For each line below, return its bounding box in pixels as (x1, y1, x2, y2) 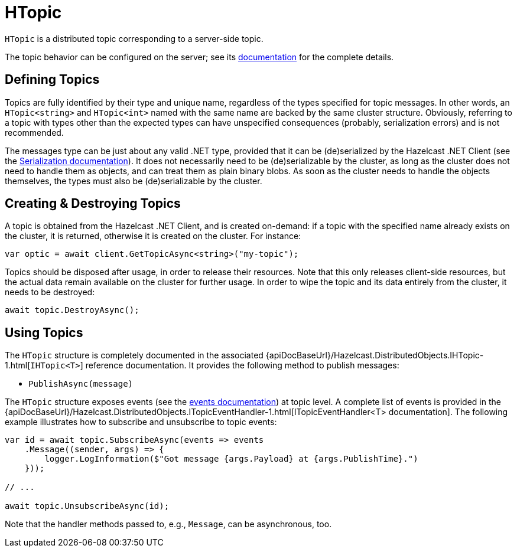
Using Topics (5, 325, 83, 340)
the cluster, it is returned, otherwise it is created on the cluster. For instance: (5, 231, 301, 241)
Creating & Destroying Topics (5, 196, 181, 211)
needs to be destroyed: (5, 287, 95, 298)
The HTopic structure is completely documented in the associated (5, 350, 264, 361)
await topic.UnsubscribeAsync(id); (5, 501, 170, 511)
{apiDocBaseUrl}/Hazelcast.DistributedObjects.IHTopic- (265, 350, 484, 361)
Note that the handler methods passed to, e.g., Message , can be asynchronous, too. (5, 519, 332, 530)
